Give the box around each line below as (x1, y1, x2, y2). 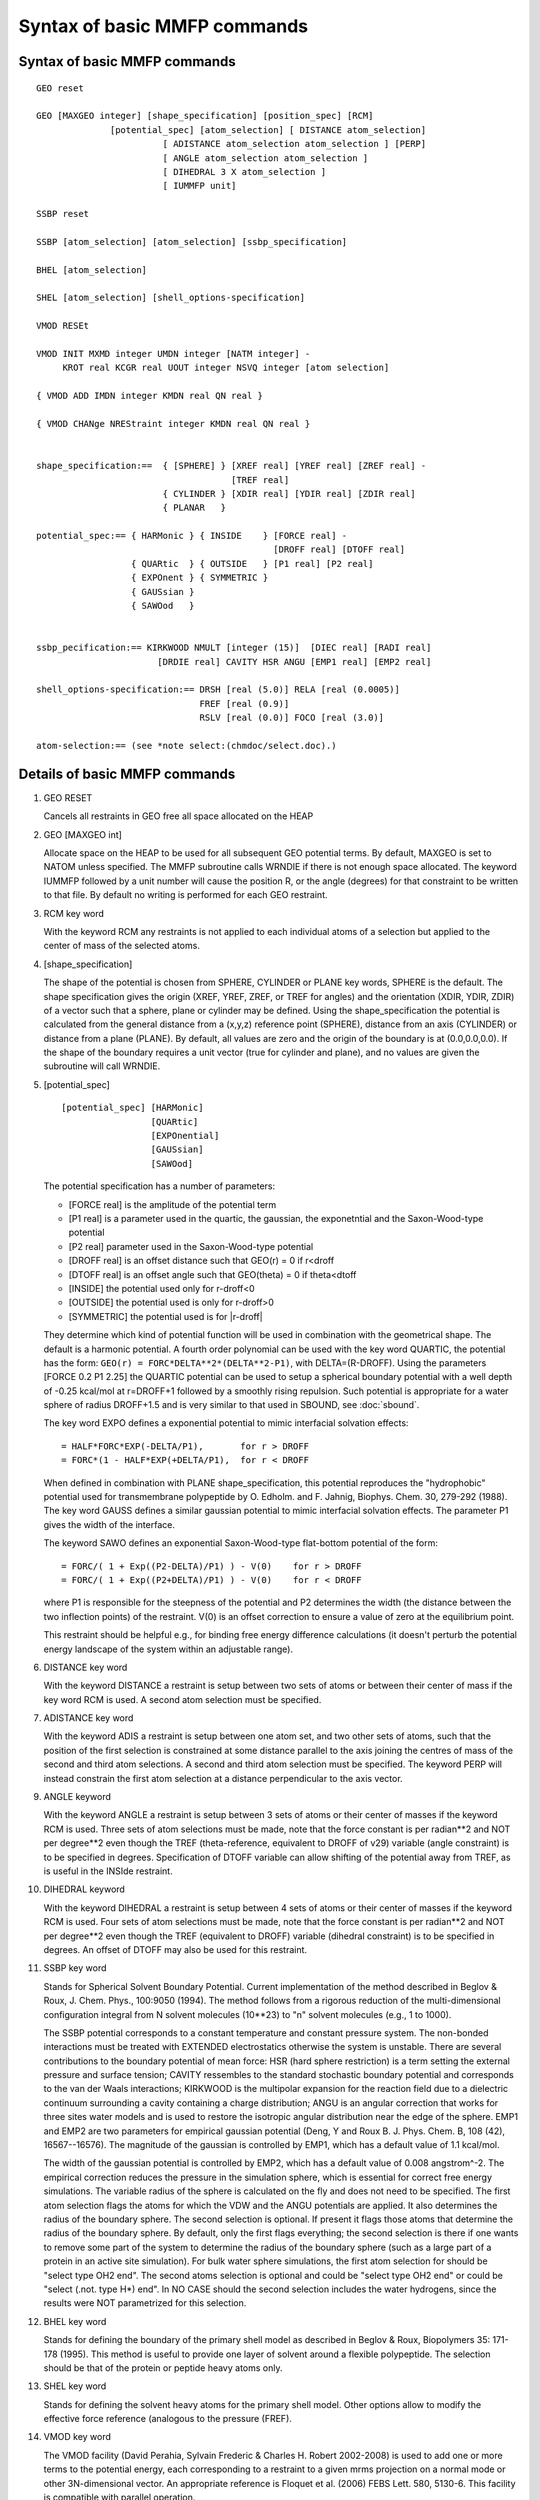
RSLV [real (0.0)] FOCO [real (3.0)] (199, 712, 385, 724)
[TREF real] (230, 474, 290, 485)
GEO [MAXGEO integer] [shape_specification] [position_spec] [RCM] (36, 110, 374, 122)
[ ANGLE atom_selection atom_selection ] (162, 152, 369, 164)
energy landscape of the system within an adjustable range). (43, 1643, 294, 1655)
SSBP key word (43, 1962, 107, 1974)
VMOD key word (43, 2431, 112, 2443)
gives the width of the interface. (43, 1518, 175, 1530)
